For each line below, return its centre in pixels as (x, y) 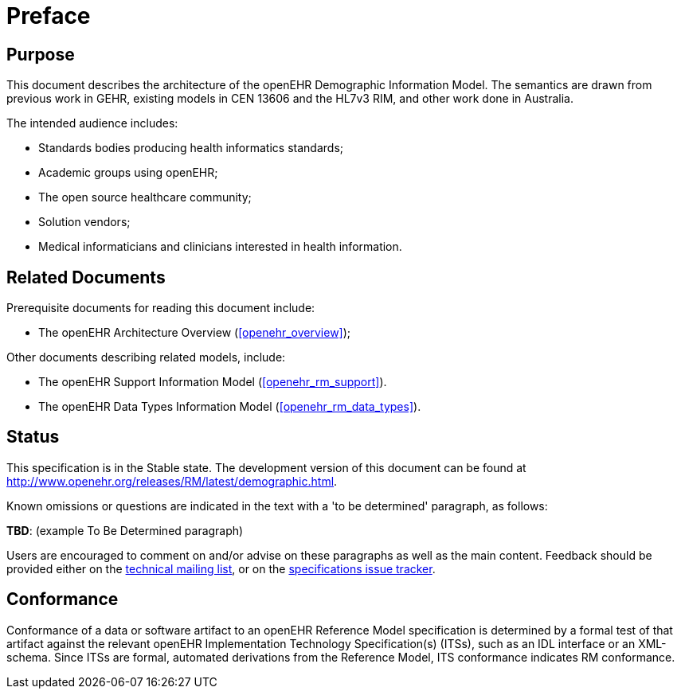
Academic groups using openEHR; (128, 173)
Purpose (41, 54)
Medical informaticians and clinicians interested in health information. (220, 247)
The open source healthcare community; (145, 197)
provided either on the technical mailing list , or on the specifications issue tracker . (221, 568)
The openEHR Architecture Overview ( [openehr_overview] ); (195, 333)
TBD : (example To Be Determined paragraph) (125, 530)
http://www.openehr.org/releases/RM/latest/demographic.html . (172, 481)
